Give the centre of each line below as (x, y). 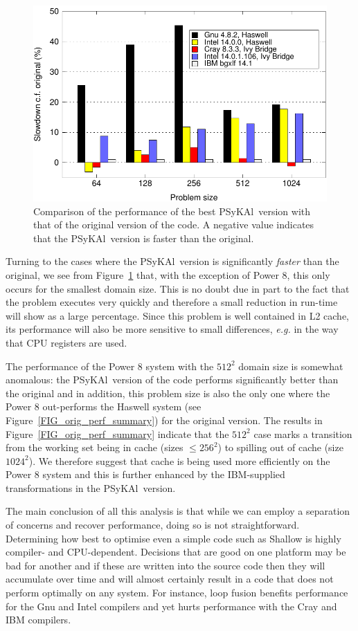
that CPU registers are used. (66, 342)
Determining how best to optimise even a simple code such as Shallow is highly (173, 538)
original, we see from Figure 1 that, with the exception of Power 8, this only (168, 274)
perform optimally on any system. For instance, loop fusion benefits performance (177, 593)
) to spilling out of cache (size (280, 447)
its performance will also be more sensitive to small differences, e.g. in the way (172, 329)
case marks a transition (303, 433)
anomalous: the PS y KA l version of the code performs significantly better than (172, 379)
